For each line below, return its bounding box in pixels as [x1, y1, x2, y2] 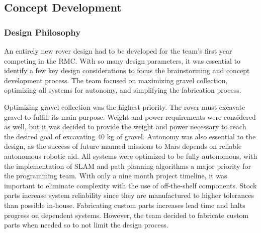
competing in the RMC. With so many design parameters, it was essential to [4, 55, 241, 66]
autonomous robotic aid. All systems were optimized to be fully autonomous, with [4, 150, 257, 161]
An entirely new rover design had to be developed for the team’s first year [4, 46, 232, 56]
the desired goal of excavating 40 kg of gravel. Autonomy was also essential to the [4, 131, 256, 141]
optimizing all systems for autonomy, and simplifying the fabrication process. [4, 85, 241, 95]
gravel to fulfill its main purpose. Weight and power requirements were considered [4, 111, 256, 122]
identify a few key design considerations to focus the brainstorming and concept [4, 65, 250, 76]
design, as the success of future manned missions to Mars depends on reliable [4, 141, 242, 151]
